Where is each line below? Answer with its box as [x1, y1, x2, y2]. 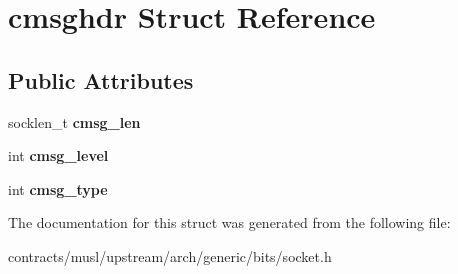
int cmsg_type [8, 178, 108, 199]
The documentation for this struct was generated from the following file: [8, 212, 451, 233]
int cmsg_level [8, 145, 109, 166]
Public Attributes [8, 64, 194, 95]
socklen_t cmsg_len [8, 111, 141, 132]
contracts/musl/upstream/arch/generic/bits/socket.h [8, 245, 332, 266]
